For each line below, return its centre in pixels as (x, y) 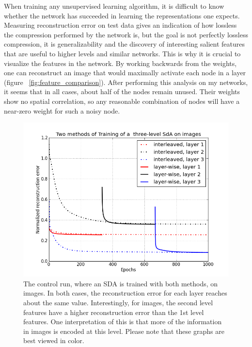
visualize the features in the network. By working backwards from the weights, (120, 63)
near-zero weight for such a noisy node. (62, 110)
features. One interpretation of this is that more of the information (123, 322)
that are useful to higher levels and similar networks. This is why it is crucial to (122, 53)
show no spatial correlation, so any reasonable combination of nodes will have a (122, 101)
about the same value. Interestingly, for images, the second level (118, 302)
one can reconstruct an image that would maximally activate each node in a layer (125, 73)
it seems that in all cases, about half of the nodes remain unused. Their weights (122, 91)
